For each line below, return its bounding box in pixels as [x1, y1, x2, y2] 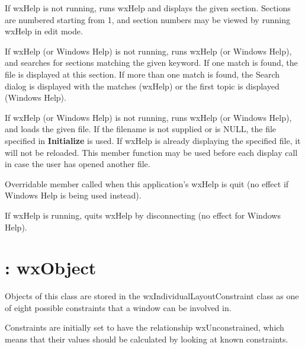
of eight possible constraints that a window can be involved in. [5, 301, 232, 313]
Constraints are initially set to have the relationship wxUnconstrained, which [5, 321, 284, 334]
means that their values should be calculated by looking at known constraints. [5, 333, 288, 345]
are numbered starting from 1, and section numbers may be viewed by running [5, 13, 290, 25]
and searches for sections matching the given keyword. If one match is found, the [5, 56, 298, 69]
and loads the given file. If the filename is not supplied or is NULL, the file [5, 123, 277, 135]
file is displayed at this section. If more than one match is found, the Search [5, 68, 280, 80]
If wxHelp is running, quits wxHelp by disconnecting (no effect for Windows [5, 209, 281, 221]
